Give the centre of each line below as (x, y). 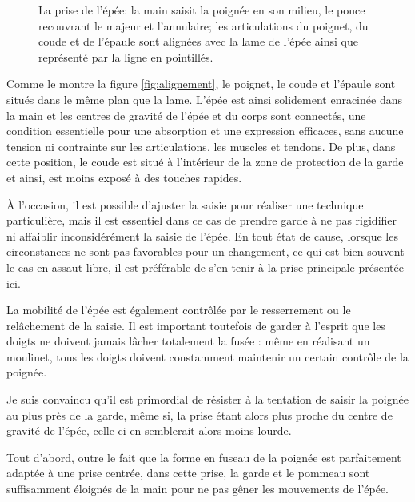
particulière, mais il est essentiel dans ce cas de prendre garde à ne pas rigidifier (202, 220)
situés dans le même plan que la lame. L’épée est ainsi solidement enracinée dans (204, 99)
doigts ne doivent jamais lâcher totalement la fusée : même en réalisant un (188, 341)
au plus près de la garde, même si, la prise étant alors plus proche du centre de (200, 414)
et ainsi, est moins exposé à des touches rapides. (124, 177)
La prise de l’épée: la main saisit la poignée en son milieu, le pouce (202, 10)
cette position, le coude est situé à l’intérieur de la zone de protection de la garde (205, 162)
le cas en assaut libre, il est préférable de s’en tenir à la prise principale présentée (205, 267)
